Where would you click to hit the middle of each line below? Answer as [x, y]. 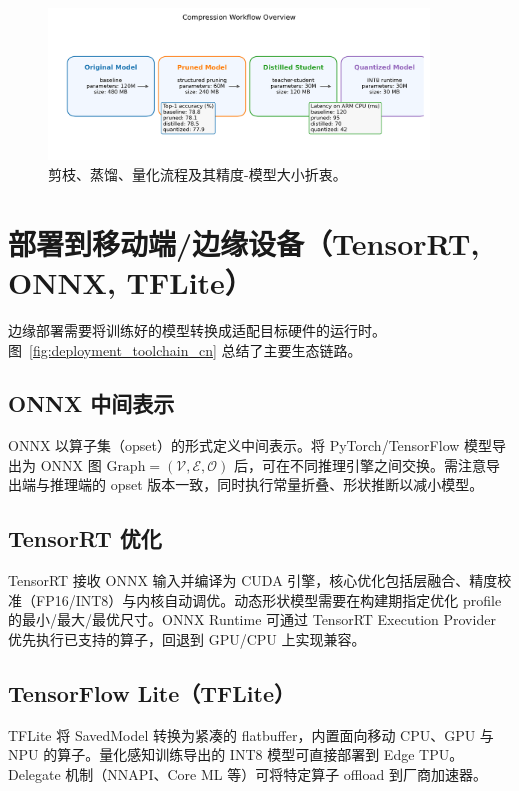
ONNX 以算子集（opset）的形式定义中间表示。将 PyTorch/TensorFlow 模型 [250, 445]
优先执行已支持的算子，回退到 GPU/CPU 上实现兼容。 [187, 639]
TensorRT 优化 [85, 538]
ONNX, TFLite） [130, 281]
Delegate [34, 774]
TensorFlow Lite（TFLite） [152, 693]
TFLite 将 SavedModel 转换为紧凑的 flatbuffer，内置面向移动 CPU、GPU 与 [251, 734]
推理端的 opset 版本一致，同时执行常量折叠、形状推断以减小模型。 [266, 484]
